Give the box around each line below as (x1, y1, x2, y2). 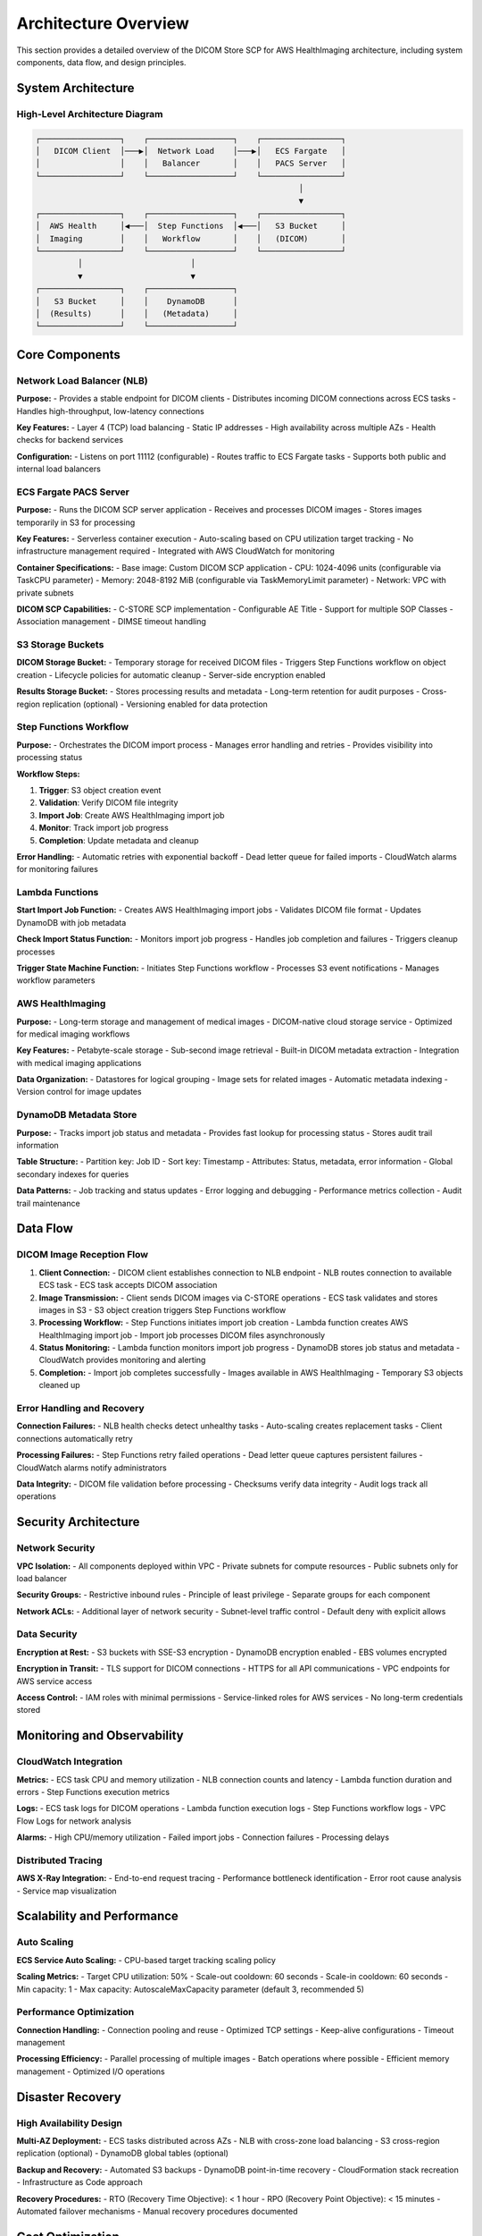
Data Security (16, 1628, 78, 1640)
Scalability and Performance (16, 1909, 179, 1924)
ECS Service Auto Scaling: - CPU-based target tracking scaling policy (16, 1954, 277, 1965)
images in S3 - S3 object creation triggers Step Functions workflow (38, 1304, 287, 1315)
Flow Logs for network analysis (16, 1816, 132, 1826)
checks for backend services (16, 435, 124, 445)
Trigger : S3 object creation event (38, 784, 162, 795)
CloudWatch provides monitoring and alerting (38, 1355, 206, 1366)
